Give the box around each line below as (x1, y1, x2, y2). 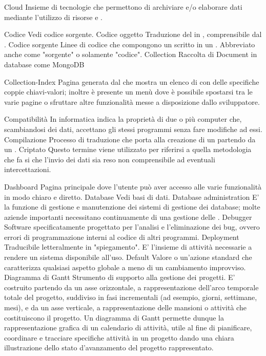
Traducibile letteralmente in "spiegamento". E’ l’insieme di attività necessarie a (4, 241, 252, 252)
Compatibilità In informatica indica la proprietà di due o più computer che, (4, 114, 242, 124)
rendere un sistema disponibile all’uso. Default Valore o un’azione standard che (4, 252, 252, 263)
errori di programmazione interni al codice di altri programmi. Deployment (4, 231, 239, 242)
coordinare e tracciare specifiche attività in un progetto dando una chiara (4, 332, 234, 343)
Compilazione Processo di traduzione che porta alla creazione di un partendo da (4, 134, 256, 144)
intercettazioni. (4, 164, 51, 175)
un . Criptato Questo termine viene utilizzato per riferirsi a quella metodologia (4, 144, 252, 155)
